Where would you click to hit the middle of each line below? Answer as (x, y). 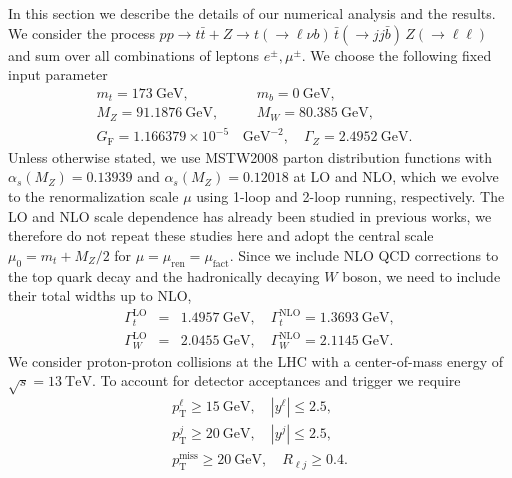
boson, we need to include (421, 275)
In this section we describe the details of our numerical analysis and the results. (252, 13)
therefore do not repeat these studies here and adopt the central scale (221, 235)
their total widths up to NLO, (100, 295)
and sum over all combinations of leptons (134, 54)
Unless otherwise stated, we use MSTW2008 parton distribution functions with (250, 156)
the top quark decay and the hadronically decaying (164, 275)
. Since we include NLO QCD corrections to (364, 254)
